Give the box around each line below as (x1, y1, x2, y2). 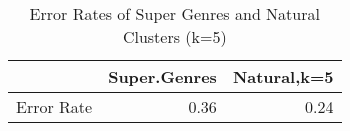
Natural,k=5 (232, 65, 334, 88)
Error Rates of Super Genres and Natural (29, 2, 320, 25)
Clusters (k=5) (122, 25, 227, 48)
